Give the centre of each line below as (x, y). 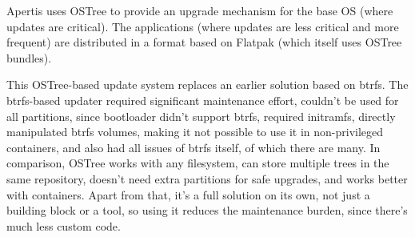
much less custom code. (64, 225)
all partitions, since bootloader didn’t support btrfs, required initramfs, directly (201, 116)
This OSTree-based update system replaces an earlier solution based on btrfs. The (207, 84)
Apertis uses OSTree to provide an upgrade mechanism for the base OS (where (200, 10)
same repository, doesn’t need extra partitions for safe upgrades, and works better (207, 178)
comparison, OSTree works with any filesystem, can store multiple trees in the (198, 163)
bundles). (29, 57)
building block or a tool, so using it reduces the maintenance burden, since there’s (207, 210)
